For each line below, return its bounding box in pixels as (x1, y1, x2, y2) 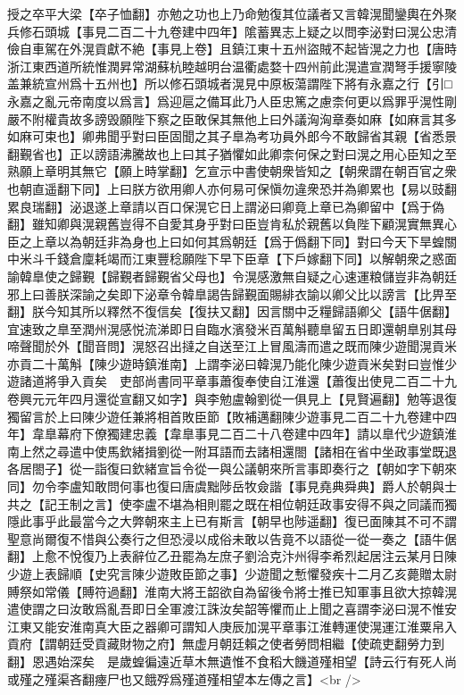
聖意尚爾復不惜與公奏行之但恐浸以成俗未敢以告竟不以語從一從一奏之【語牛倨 (7, 529, 457, 548)
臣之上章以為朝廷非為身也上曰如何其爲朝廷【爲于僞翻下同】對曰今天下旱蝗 (7, 231, 444, 250)
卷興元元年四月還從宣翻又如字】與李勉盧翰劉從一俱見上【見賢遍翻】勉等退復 (7, 389, 457, 408)
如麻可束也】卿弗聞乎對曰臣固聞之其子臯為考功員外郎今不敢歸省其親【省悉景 (7, 127, 457, 146)
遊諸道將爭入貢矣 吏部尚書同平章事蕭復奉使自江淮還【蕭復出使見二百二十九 (7, 372, 457, 390)
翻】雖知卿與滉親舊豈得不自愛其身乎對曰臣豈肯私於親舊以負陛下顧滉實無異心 (7, 214, 457, 233)
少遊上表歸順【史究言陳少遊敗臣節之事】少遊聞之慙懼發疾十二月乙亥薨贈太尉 (7, 565, 457, 582)
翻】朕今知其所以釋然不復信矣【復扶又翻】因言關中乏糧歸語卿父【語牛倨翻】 (7, 302, 457, 321)
